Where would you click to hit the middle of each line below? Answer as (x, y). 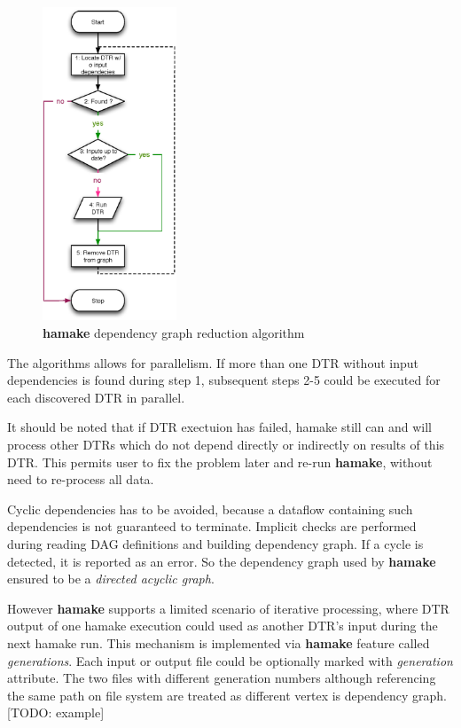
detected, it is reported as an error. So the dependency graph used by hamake (222, 561)
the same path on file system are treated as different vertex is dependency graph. (227, 695)
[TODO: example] (56, 712)
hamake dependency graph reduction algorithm (174, 333)
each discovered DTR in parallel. (96, 397)
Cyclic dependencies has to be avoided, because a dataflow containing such (210, 509)
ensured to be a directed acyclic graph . (111, 579)
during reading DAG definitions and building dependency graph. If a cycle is (215, 543)
